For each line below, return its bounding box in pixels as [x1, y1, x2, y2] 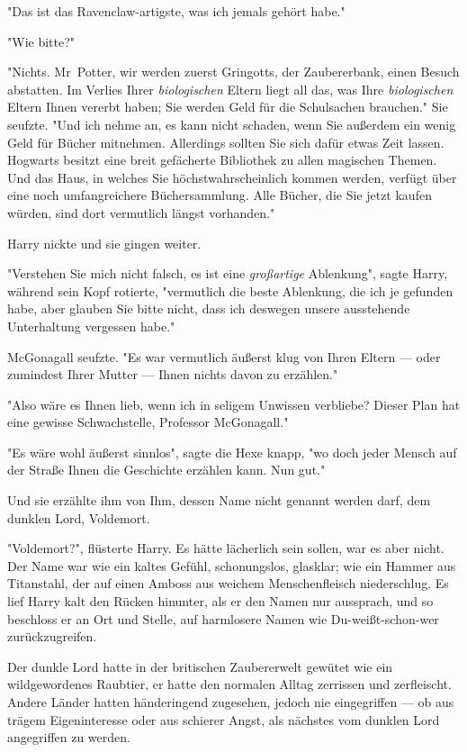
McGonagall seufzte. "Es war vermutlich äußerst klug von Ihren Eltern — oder [7, 347, 441, 366]
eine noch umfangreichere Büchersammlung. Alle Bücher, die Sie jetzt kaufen [7, 186, 432, 204]
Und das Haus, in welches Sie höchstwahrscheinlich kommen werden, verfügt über [7, 168, 457, 186]
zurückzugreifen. [7, 627, 97, 646]
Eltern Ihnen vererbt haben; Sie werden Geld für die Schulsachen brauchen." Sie [7, 97, 448, 116]
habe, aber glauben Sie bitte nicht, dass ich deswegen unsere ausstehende [7, 299, 410, 318]
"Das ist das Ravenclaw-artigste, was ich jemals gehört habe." [7, 2, 346, 20]
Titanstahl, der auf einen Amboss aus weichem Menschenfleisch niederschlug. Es [7, 574, 449, 593]
